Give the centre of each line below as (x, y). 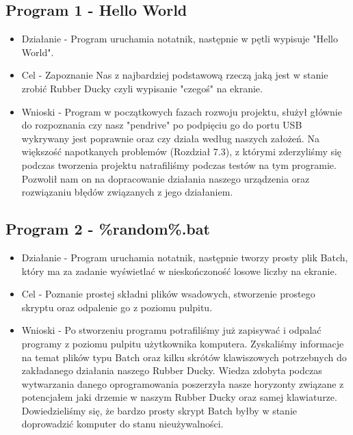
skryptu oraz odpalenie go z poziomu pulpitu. (117, 307)
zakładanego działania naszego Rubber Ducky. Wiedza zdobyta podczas (172, 370)
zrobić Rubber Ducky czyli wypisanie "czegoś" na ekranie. (142, 88)
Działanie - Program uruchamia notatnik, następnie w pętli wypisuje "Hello (180, 39)
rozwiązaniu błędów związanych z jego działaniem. (127, 192)
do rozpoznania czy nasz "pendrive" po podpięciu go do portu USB (162, 125)
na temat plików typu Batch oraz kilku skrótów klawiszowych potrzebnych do (184, 357)
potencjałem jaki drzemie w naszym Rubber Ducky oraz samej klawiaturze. (179, 397)
